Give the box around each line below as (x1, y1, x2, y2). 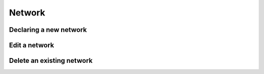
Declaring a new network (9, 26, 88, 34)
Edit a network (9, 41, 54, 49)
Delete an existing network (9, 57, 93, 65)
